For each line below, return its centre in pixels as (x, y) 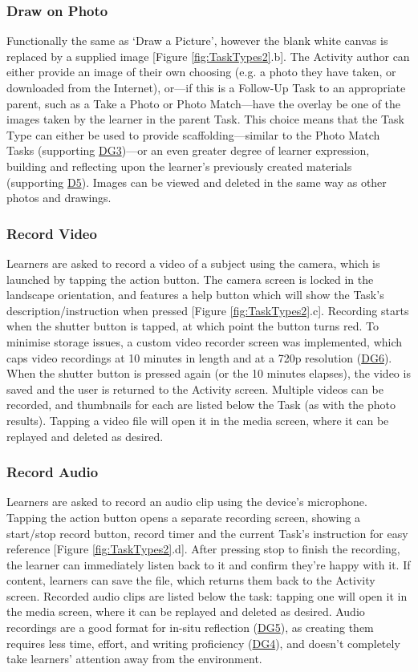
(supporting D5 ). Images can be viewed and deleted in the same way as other (197, 182)
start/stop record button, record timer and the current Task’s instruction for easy (207, 533)
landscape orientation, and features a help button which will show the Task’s (195, 295)
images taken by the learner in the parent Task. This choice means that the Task (205, 119)
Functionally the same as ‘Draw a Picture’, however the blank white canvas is (197, 40)
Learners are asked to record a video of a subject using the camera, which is (193, 263)
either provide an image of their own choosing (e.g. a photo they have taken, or (201, 72)
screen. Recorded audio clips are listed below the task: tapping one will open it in (207, 595)
